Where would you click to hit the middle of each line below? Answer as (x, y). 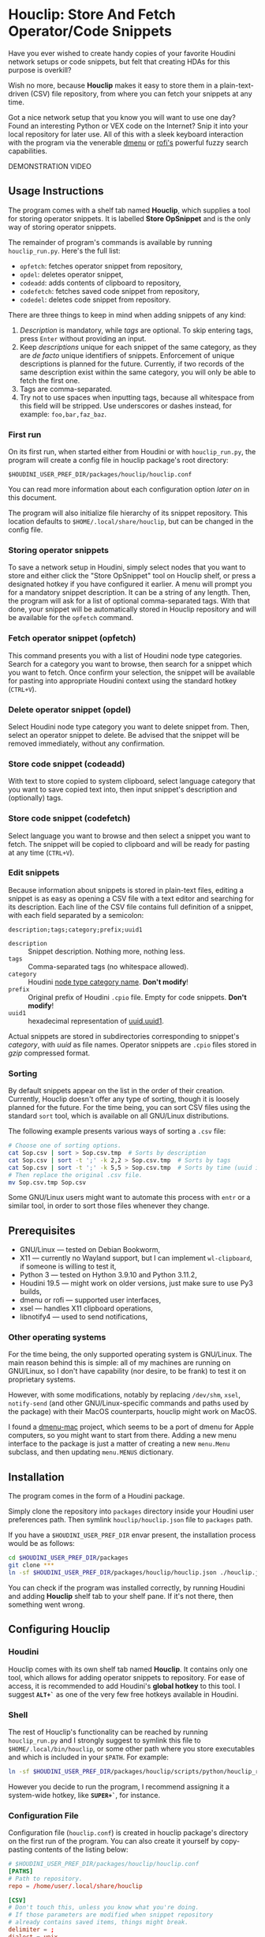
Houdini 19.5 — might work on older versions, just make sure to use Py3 (136, 1283)
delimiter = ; (32, 1930)
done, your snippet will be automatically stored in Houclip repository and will (132, 609)
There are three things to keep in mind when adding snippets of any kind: (127, 314)
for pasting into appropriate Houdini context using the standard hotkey (123, 680)
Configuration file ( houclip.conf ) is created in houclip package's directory (128, 1833)
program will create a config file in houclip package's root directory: (118, 461)
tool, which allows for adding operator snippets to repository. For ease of (127, 1677)
